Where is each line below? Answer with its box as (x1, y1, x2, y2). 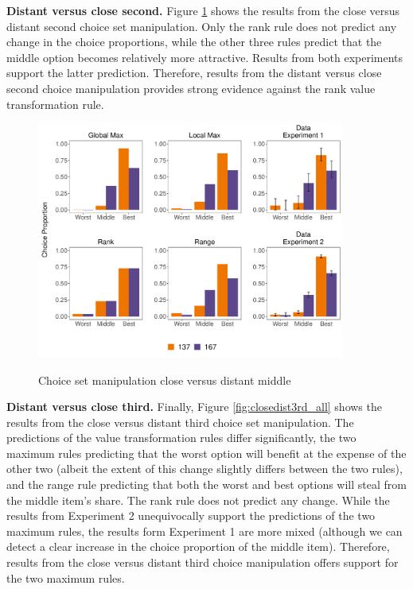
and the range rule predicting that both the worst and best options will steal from (6, 476, 407, 493)
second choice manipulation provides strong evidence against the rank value (6, 79, 376, 96)
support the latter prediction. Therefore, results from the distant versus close (6, 64, 382, 81)
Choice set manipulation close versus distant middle (38, 371, 291, 388)
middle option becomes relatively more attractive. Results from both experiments (6, 48, 403, 65)
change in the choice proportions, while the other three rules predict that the (6, 33, 382, 50)
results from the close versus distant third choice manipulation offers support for (6, 554, 399, 571)
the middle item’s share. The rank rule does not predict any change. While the (6, 491, 390, 508)
